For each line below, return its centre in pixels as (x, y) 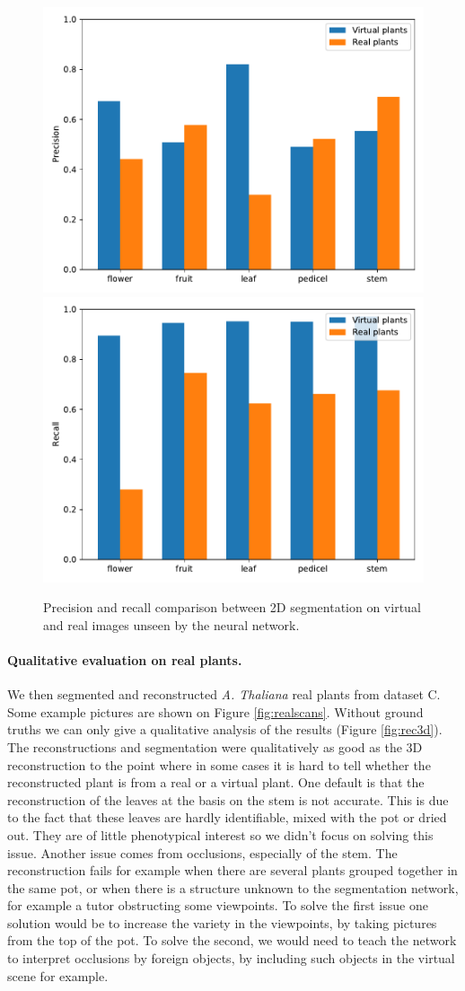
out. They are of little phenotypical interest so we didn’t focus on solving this (220, 834)
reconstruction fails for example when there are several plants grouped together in (232, 870)
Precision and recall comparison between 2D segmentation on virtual (232, 607)
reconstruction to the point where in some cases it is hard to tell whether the (219, 764)
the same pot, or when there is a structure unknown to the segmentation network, (233, 887)
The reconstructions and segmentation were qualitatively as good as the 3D (215, 746)
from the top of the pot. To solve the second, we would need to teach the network (232, 940)
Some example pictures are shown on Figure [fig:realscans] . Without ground (215, 711)
